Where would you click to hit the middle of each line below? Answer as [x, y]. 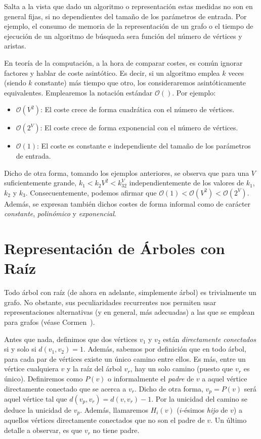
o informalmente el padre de [151, 378]
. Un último [229, 420]
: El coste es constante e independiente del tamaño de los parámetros [144, 146]
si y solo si [20, 349]
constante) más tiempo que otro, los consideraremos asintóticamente [140, 83]
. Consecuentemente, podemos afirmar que [91, 192]
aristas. [15, 46]
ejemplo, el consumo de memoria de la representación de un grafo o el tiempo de [129, 26]
